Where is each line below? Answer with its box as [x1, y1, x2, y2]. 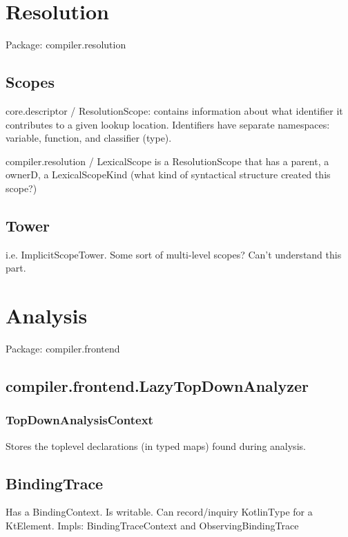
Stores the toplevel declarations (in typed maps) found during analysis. [6, 438, 306, 453]
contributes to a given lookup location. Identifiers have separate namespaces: [6, 117, 330, 131]
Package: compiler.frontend [6, 341, 120, 355]
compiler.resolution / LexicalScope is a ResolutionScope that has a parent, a [6, 153, 329, 168]
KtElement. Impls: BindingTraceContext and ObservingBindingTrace [6, 518, 299, 532]
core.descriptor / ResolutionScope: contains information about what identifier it [6, 103, 343, 117]
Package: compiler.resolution [6, 37, 126, 52]
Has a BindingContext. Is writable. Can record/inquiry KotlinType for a [6, 505, 313, 519]
